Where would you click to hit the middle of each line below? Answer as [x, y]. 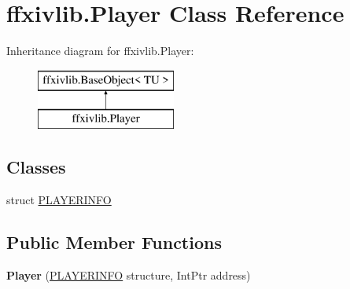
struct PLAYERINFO [59, 200]
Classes [36, 167]
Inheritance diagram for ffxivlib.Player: [100, 51]
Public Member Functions [114, 242]
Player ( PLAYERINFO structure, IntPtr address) [129, 274]
